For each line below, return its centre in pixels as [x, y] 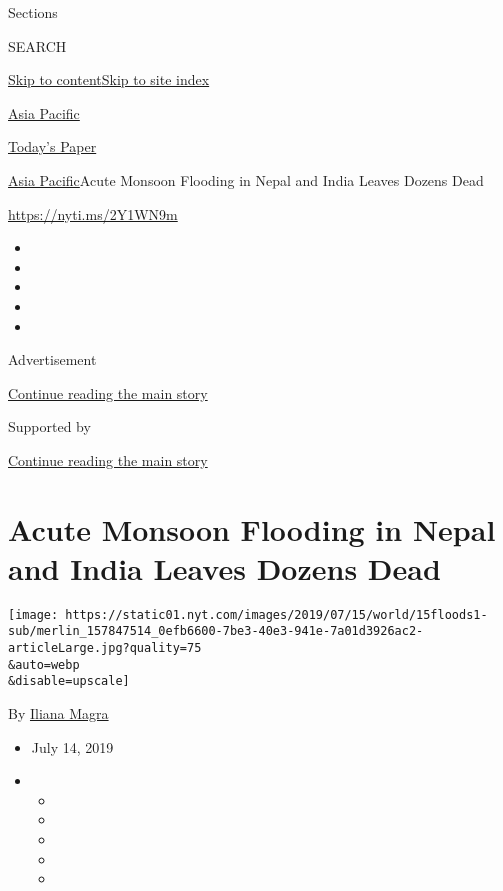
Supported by [49, 426]
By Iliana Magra [58, 713]
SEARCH [37, 45]
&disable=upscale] [69, 681]
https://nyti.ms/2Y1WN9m [93, 213]
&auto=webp [44, 664]
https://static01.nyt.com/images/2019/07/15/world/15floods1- [276, 614]
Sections [33, 12]
